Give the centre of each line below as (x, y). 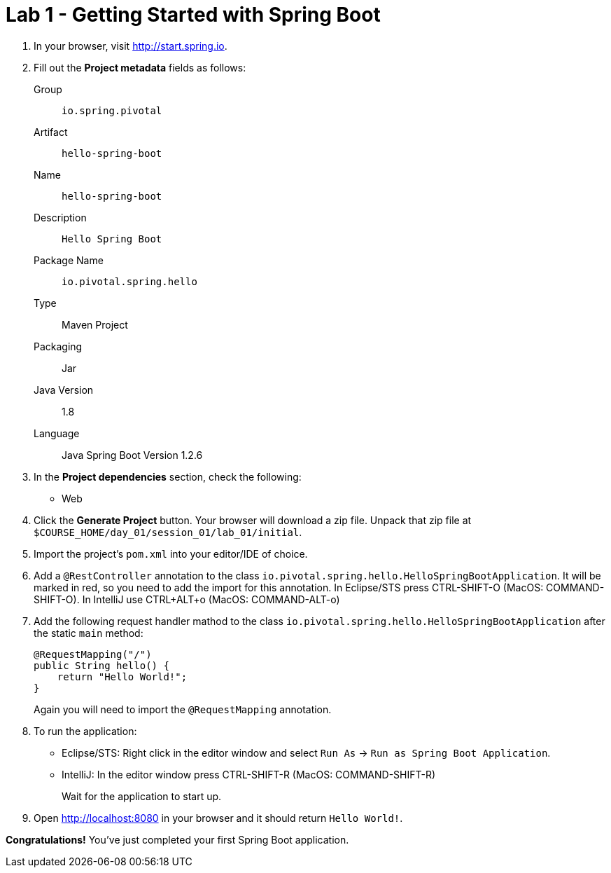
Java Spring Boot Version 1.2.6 (132, 455)
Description (60, 217)
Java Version (64, 390)
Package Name (69, 260)
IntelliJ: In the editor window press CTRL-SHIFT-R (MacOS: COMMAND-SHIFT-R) (249, 774)
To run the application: (85, 731)
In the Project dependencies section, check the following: (168, 476)
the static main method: (89, 633)
